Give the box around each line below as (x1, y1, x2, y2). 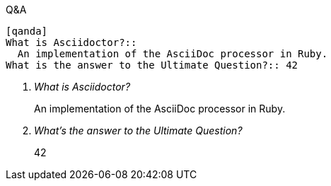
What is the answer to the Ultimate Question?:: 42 (6, 59, 298, 71)
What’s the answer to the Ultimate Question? (34, 124, 243, 136)
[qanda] (6, 25, 48, 37)
